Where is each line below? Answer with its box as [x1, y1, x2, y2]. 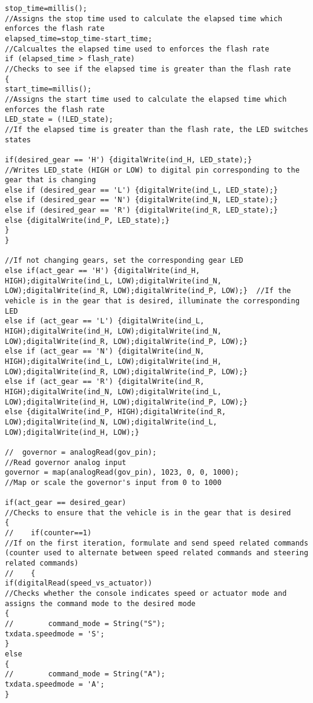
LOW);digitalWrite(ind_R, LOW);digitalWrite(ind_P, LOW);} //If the [5, 286, 291, 295]
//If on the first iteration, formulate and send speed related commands [5, 538, 309, 547]
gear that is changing [5, 176, 96, 185]
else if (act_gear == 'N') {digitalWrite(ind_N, [5, 347, 205, 356]
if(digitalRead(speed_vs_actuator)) [5, 579, 153, 588]
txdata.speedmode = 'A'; [5, 679, 105, 688]
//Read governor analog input [5, 458, 127, 467]
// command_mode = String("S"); [5, 619, 165, 629]
